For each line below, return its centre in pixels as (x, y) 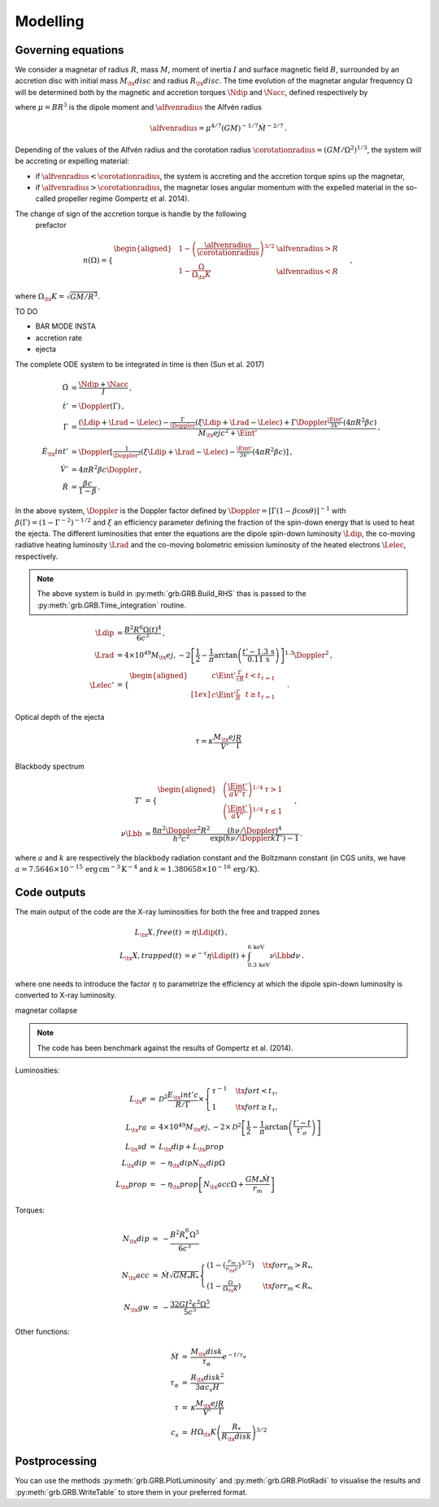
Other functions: (42, 1331)
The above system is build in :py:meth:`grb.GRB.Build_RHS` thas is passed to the (172, 594)
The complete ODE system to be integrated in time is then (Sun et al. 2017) (140, 364)
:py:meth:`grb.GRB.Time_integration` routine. (112, 605)
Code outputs (50, 893)
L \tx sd (136, 1148)
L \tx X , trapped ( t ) (150, 957)
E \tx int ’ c (183, 1095)
